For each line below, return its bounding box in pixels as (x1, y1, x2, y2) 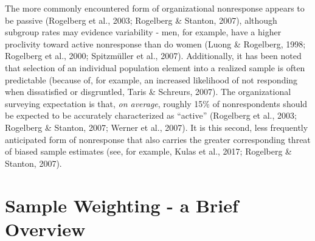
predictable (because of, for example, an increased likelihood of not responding (5, 73, 298, 86)
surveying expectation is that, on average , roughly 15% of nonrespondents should (5, 97, 308, 110)
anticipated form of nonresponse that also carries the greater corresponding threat (5, 133, 311, 145)
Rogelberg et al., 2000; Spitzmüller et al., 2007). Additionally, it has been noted (5, 49, 302, 62)
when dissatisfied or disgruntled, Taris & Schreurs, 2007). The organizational (5, 85, 291, 98)
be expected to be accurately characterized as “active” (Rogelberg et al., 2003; (5, 109, 297, 122)
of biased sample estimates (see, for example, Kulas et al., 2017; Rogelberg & (5, 145, 292, 158)
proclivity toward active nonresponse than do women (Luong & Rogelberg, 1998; (5, 37, 306, 50)
